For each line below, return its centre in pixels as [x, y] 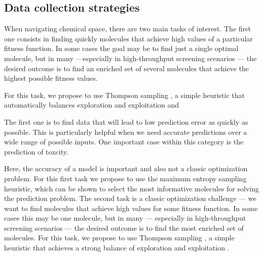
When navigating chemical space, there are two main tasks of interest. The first [127, 29]
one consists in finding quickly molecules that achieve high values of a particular [128, 38]
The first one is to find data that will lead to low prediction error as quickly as [126, 121]
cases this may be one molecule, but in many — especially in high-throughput [125, 218]
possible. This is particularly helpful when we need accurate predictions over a [126, 132]
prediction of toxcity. [36, 151]
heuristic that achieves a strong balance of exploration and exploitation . [117, 248]
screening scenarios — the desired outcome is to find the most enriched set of [124, 227]
